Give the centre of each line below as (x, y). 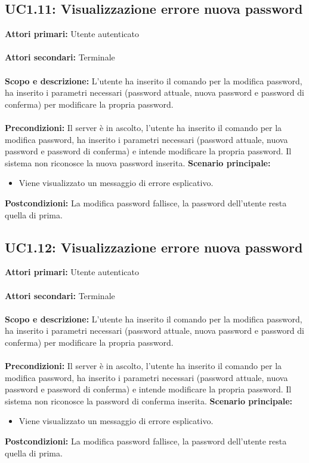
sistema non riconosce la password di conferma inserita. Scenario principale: (149, 400)
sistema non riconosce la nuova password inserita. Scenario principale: (138, 162)
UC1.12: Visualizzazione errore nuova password (154, 247)
